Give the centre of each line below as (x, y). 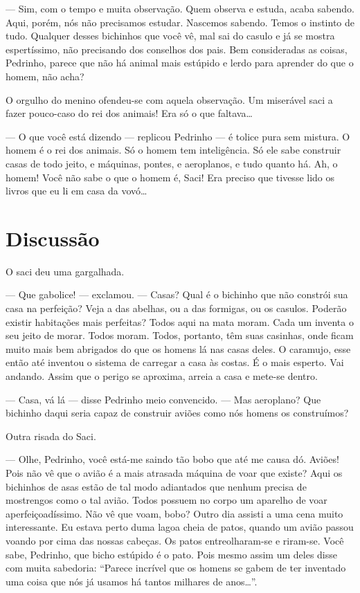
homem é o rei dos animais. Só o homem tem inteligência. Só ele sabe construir (173, 150)
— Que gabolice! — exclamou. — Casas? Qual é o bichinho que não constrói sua (177, 294)
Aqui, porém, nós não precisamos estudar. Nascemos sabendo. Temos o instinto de (180, 22)
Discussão (53, 238)
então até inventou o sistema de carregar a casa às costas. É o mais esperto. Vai (175, 362)
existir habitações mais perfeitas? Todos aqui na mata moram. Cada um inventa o (180, 321)
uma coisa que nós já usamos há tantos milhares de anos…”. (132, 581)
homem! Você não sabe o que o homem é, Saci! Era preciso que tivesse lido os (170, 177)
